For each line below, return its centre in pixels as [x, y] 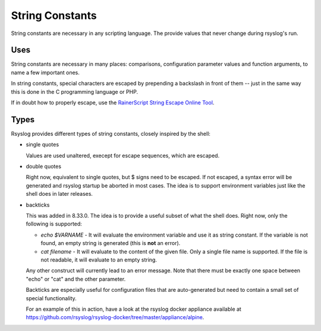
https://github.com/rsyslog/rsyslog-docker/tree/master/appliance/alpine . [115, 317]
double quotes [44, 167]
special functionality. [51, 298]
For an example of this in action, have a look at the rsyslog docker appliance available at [134, 309]
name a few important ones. [45, 72]
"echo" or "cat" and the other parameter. [76, 279]
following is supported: [54, 224]
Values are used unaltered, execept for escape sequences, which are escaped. [123, 155]
